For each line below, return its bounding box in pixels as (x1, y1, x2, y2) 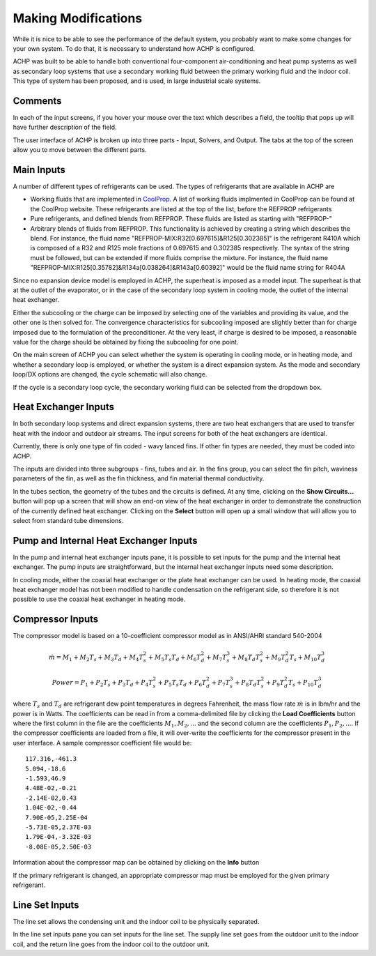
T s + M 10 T (289, 653, 322, 662)
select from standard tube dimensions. (13, 516, 124, 524)
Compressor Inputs (13, 614, 99, 625)
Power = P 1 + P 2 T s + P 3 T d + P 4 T (52, 678, 153, 688)
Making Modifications (13, 10, 143, 26)
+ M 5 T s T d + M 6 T (148, 653, 201, 662)
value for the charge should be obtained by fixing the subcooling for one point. (13, 337, 239, 346)
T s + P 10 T (288, 678, 318, 688)
